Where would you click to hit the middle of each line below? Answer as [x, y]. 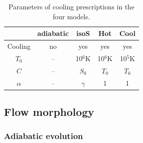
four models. [71, 16]
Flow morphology [49, 112]
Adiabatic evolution [43, 136]
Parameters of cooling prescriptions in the [71, 6]
